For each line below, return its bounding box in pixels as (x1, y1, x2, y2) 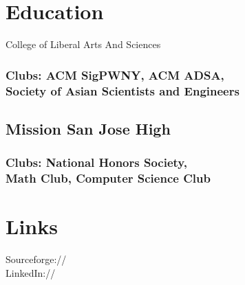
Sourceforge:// (6, 252, 67, 266)
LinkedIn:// (6, 265, 56, 280)
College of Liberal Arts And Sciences (6, 37, 161, 52)
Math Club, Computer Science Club (6, 170, 211, 187)
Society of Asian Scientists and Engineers (6, 82, 239, 99)
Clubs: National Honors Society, (6, 154, 187, 171)
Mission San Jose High (6, 117, 171, 139)
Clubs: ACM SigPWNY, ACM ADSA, (6, 66, 224, 83)
